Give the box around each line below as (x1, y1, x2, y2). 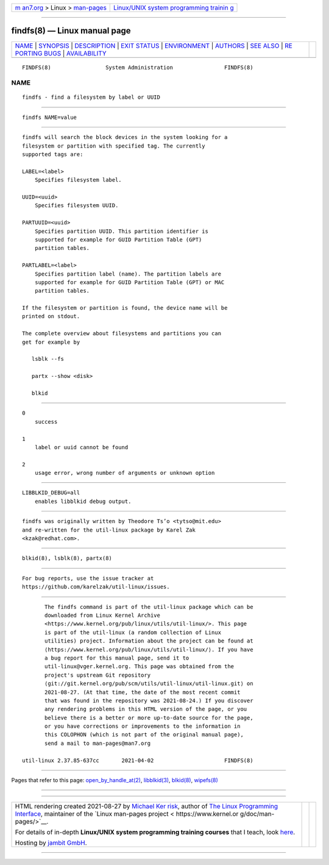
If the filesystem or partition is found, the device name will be (22, 305, 228, 311)
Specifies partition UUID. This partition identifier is (34, 227, 208, 235)
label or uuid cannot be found (34, 444, 129, 450)
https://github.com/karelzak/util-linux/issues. (22, 583, 170, 591)
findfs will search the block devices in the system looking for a (22, 134, 228, 141)
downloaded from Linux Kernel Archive (44, 612, 161, 619)
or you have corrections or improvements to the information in (44, 723, 241, 730)
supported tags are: (22, 151, 83, 158)
